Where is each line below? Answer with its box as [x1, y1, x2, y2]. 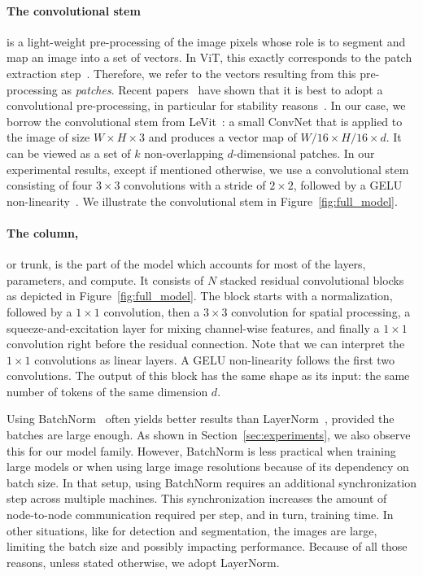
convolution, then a [103, 303, 200, 320]
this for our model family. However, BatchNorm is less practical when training [7, 442, 396, 459]
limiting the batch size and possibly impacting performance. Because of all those [7, 538, 408, 555]
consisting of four [7, 177, 93, 194]
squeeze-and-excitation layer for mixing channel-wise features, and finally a [7, 319, 380, 336]
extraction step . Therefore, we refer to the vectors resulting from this [7, 64, 356, 81]
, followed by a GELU [293, 177, 403, 194]
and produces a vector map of [148, 129, 297, 146]
